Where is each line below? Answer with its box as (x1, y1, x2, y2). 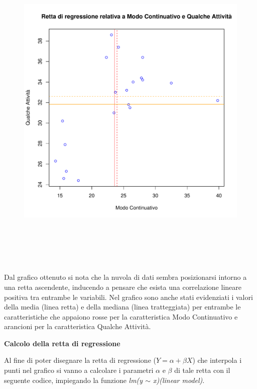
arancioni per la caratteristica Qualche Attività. (4, 321, 151, 332)
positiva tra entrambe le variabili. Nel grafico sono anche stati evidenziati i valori (4, 291, 253, 302)
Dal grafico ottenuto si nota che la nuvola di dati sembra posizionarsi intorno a (4, 272, 247, 282)
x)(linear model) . (153, 374, 205, 385)
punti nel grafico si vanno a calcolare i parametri (4, 365, 154, 375)
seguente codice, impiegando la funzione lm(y (4, 374, 143, 385)
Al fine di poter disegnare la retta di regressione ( (4, 355, 156, 365)
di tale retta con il (174, 365, 230, 375)
